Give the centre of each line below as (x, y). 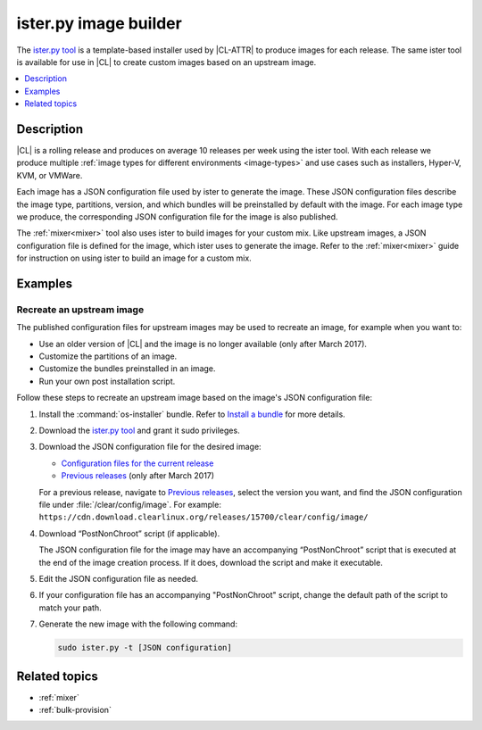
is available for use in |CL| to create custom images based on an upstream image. (166, 62)
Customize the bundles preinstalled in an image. (127, 369)
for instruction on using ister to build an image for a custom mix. (134, 258)
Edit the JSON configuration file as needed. (119, 578)
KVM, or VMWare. (50, 175)
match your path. (70, 608)
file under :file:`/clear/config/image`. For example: (130, 504)
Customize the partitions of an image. (108, 356)
